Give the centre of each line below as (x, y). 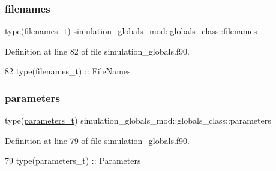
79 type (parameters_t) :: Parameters (73, 160)
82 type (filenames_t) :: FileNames (68, 71)
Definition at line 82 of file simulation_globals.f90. (97, 51)
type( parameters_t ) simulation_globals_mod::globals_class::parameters (138, 120)
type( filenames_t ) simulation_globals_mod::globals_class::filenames (131, 31)
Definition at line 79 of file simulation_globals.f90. (97, 140)
